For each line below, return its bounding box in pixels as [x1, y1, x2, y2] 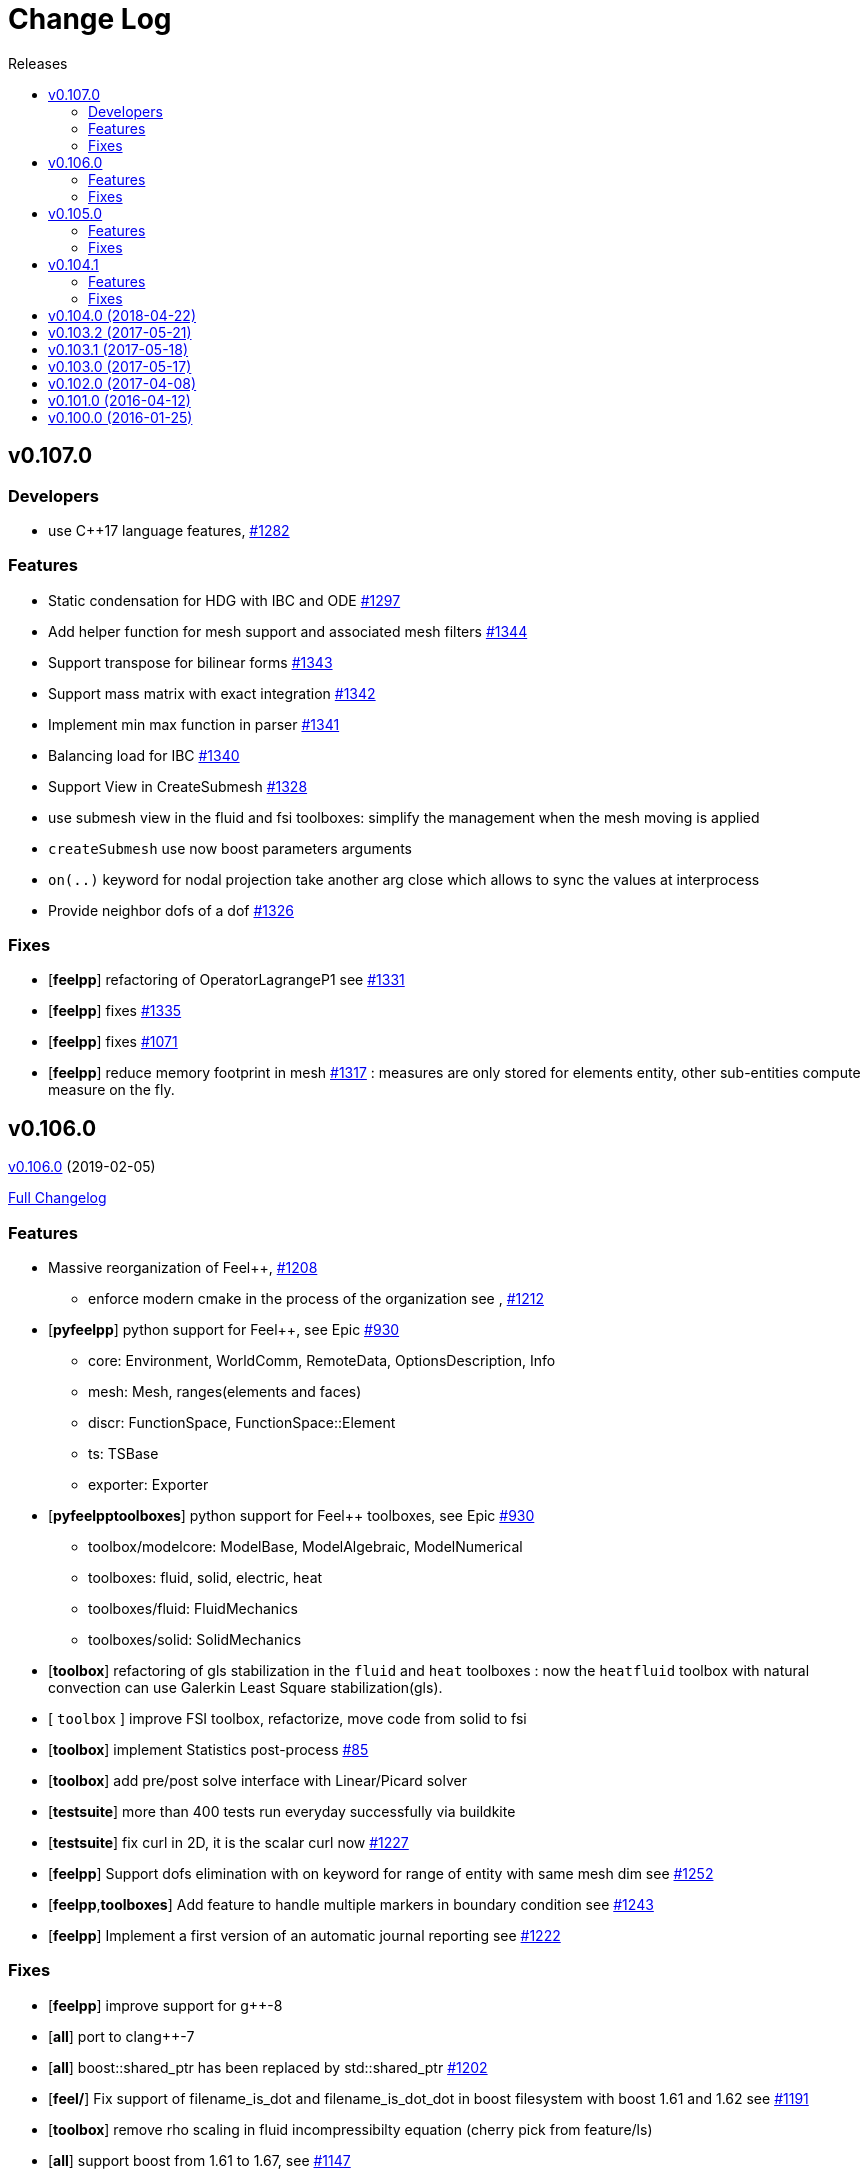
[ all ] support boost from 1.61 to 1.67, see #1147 [48, 2151, 351, 2169]
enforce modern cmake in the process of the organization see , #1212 [88, 1290, 545, 1308]
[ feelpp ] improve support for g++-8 [48, 1996, 283, 2014]
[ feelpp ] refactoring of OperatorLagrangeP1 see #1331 [48, 971, 405, 989]
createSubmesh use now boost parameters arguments [48, 839, 412, 857]
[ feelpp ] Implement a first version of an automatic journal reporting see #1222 [48, 1927, 561, 1945]
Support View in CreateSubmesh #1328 [48, 777, 308, 795]
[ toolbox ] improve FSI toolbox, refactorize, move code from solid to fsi [48, 1710, 527, 1728]
